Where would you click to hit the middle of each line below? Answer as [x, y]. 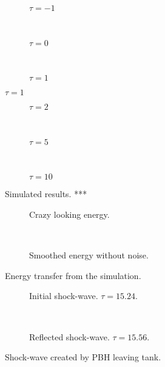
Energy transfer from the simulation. [73, 275]
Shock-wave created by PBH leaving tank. [83, 357]
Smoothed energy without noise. [89, 255]
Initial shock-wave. [64, 296]
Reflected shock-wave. [69, 336]
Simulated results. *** [46, 194]
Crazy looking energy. [69, 214]
